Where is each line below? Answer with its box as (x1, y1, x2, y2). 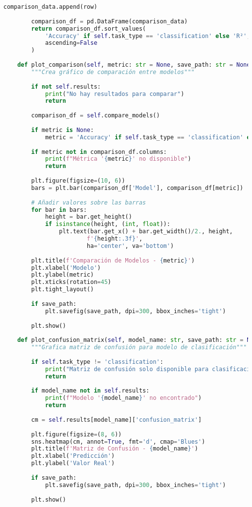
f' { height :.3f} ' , (86, 235, 143, 242)
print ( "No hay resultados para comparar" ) (45, 90, 185, 97)
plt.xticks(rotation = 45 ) (31, 279, 111, 286)
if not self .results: (31, 83, 101, 90)
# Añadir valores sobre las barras (31, 199, 146, 206)
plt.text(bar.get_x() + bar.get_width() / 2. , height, (59, 228, 233, 235)
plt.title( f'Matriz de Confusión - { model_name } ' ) (31, 445, 198, 452)
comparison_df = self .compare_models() (31, 112, 160, 119)
